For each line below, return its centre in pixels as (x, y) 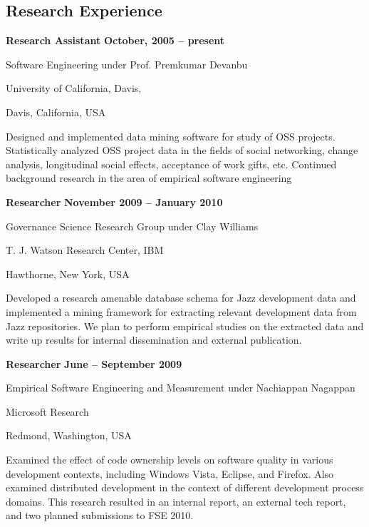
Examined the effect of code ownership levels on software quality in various (170, 460)
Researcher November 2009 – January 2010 (114, 201)
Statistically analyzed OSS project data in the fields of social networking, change (182, 150)
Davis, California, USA (56, 112)
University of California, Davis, (74, 88)
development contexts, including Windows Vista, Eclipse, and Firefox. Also (170, 473)
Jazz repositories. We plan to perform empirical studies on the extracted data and (185, 326)
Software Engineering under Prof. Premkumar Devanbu (127, 64)
